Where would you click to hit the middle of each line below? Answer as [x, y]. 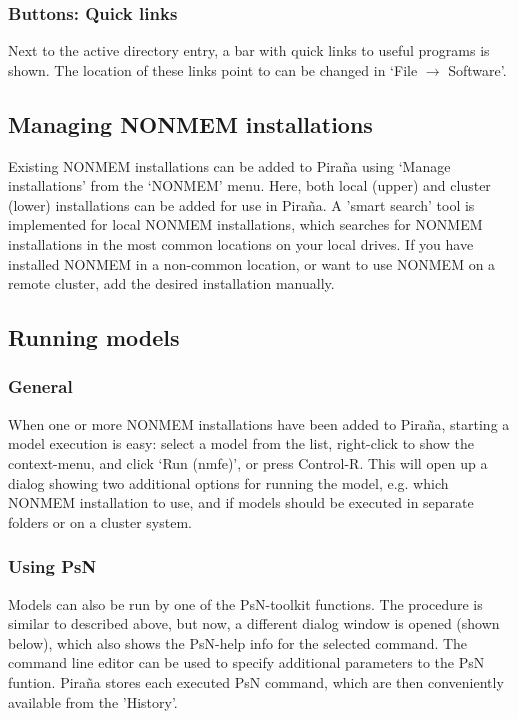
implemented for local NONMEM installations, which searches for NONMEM [245, 224]
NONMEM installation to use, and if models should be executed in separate [241, 502]
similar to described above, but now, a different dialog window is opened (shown [254, 623]
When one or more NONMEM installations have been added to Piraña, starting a [259, 423]
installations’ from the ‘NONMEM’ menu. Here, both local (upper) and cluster [249, 185]
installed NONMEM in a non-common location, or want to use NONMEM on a [252, 263]
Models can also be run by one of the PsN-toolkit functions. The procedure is [245, 603]
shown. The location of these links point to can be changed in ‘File [213, 69]
